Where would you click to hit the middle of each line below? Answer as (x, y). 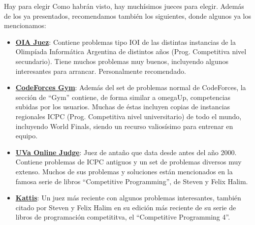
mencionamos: (25, 25)
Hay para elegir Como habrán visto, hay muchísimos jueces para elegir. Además (124, 6)
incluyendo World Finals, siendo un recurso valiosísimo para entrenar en (124, 126)
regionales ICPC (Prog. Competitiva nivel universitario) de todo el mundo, (128, 116)
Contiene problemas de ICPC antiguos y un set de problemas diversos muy (128, 162)
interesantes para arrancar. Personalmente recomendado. (101, 71)
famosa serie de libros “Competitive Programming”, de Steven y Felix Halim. (132, 181)
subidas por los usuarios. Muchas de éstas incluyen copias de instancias (123, 107)
